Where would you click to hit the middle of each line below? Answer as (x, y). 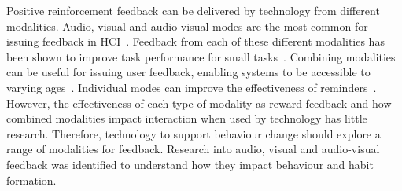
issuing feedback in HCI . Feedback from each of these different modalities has (195, 41)
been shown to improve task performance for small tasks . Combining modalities (201, 56)
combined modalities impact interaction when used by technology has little (187, 118)
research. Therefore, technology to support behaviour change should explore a (194, 133)
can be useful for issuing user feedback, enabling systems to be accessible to (188, 72)
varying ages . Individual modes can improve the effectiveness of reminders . (192, 87)
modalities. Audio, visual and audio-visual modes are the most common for (187, 26)
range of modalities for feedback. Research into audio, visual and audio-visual (193, 149)
